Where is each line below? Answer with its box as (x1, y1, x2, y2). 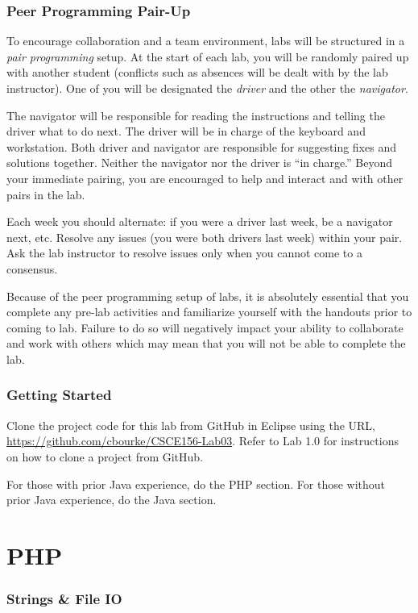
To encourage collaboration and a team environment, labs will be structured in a (6, 32, 405, 49)
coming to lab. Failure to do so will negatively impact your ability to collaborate (6, 319, 404, 336)
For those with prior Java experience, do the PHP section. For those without (6, 475, 386, 492)
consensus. (6, 260, 58, 277)
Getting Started (6, 385, 112, 405)
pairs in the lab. (6, 186, 85, 202)
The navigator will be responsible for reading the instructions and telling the (6, 106, 385, 123)
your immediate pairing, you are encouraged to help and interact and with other (6, 169, 404, 186)
